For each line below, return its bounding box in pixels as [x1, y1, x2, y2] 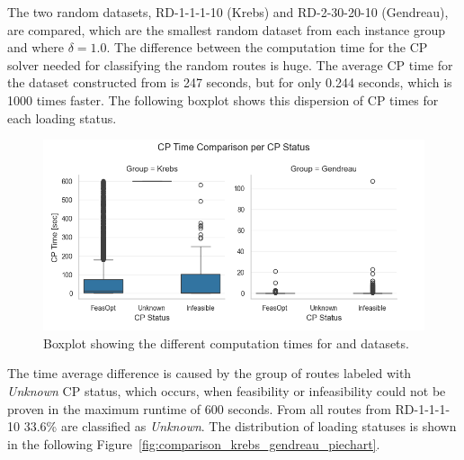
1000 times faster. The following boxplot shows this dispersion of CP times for [7, 90, 439, 109]
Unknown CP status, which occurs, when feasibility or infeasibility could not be [7, 381, 446, 400]
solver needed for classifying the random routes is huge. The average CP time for [7, 55, 453, 74]
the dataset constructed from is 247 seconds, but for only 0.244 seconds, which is [7, 73, 452, 92]
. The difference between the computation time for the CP [106, 38, 428, 57]
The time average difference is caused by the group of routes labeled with [7, 364, 412, 383]
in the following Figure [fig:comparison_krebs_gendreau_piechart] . [7, 434, 380, 453]
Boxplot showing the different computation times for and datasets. [43, 333, 409, 352]
